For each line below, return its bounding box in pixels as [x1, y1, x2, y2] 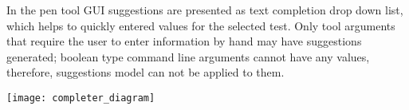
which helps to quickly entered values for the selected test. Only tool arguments [6, 17, 395, 33]
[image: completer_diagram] [6, 92, 155, 104]
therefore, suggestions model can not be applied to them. [6, 64, 285, 81]
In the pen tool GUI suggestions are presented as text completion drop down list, [6, 2, 403, 18]
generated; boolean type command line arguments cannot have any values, [6, 48, 370, 65]
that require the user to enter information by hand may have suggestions [6, 33, 362, 49]
